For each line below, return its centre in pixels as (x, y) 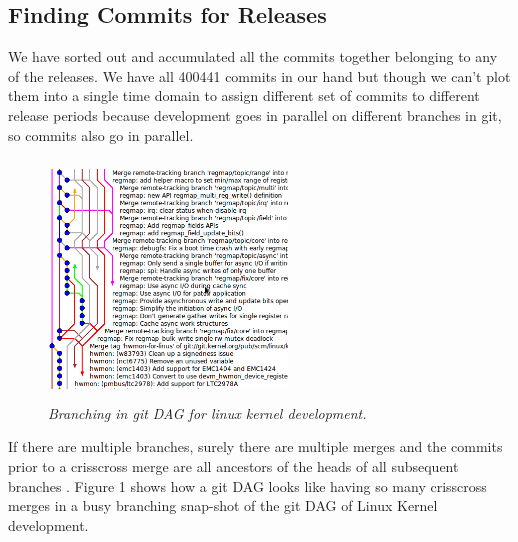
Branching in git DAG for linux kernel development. (207, 412)
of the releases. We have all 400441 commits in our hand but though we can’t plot (259, 75)
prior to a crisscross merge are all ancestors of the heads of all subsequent (233, 465)
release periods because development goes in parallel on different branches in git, (255, 114)
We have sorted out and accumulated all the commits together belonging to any (253, 56)
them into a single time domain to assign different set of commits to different (244, 95)
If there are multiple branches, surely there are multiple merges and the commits (255, 446)
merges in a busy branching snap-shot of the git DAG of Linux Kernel (223, 505)
